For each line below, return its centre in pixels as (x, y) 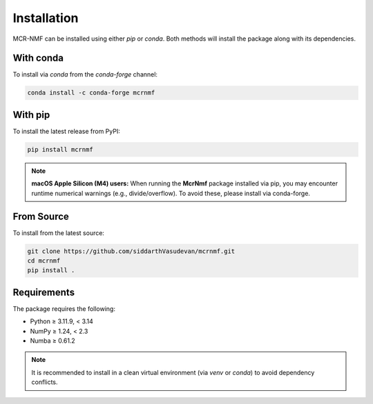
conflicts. (45, 382)
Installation (46, 18)
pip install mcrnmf (60, 149)
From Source (41, 216)
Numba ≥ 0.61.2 (52, 341)
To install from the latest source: (59, 233)
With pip (31, 115)
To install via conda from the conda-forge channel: (85, 74)
